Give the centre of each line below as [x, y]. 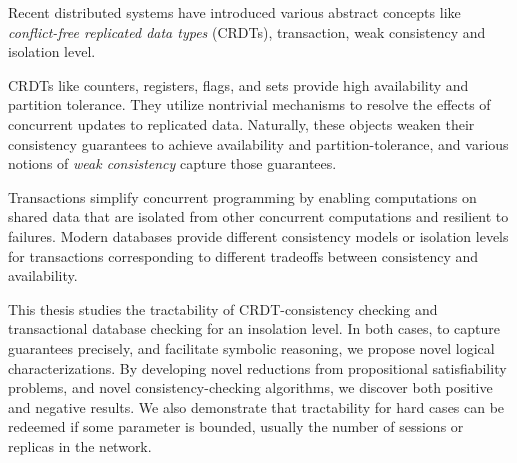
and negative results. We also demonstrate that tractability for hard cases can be [256, 406]
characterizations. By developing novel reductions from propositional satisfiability [257, 367]
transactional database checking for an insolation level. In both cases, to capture [254, 328]
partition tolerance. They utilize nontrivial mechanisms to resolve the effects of [249, 104]
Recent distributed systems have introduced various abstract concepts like [234, 12]
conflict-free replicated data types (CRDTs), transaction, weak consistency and [247, 31]
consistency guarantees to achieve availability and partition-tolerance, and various [258, 143]
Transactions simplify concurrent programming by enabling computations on [242, 196]
